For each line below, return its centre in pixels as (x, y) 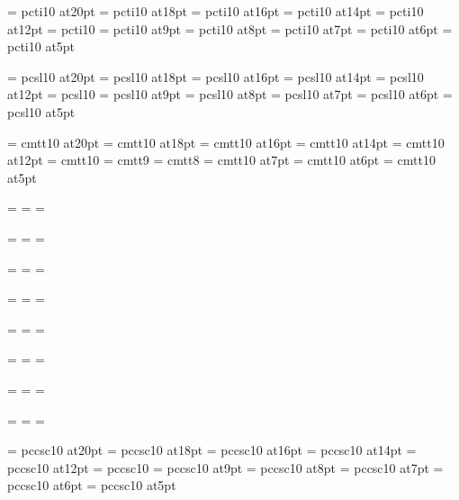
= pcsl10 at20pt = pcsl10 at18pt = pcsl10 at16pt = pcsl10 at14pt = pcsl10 (216, 76)
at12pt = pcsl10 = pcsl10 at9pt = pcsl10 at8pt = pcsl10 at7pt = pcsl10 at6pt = (230, 94)
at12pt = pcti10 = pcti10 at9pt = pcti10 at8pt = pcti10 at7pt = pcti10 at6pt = (230, 28)
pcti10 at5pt (41, 46)
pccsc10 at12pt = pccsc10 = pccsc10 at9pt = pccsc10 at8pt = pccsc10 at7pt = (225, 467)
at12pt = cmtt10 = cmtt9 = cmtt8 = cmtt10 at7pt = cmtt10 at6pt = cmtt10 (221, 160)
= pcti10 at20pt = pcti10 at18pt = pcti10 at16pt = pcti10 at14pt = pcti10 (216, 11)
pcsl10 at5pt (41, 111)
